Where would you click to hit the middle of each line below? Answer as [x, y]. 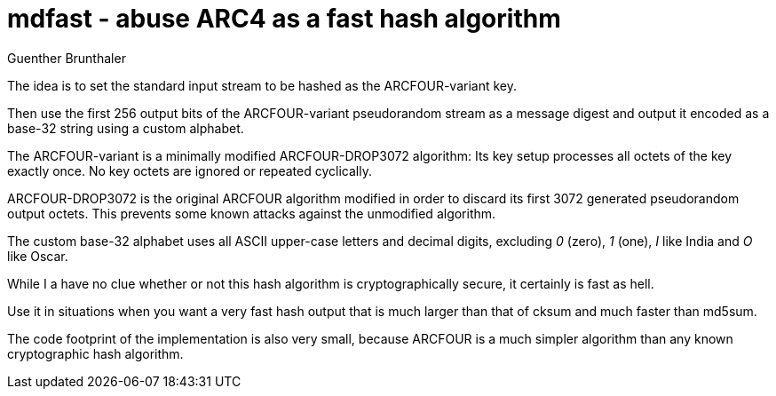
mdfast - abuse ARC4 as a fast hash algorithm [284, 19]
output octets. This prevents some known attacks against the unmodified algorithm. [252, 213]
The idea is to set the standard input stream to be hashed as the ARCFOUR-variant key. [262, 85]
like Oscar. [38, 256]
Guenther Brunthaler [67, 58]
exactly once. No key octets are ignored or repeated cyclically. [190, 170]
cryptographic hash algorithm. [95, 353]
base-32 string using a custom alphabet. [126, 128]
